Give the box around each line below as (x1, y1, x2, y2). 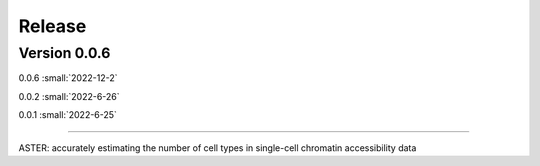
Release (18, 15, 87, 37)
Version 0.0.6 (18, 44, 111, 62)
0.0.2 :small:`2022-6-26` (18, 90, 120, 102)
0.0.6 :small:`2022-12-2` (18, 72, 118, 84)
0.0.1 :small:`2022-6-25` (18, 109, 117, 121)
